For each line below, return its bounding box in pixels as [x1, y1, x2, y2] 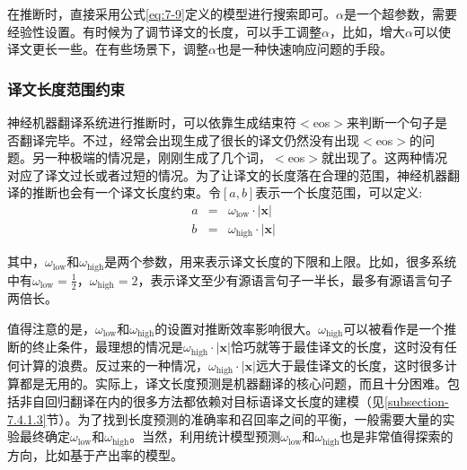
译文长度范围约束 [7, 77, 125, 100]
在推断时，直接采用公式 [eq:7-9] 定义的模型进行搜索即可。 [7, 4, 336, 22]
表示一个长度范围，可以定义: [255, 183, 423, 202]
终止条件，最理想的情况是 [31, 337, 183, 356]
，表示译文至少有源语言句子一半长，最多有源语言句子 [137, 270, 453, 289]
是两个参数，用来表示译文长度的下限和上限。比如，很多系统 [104, 252, 457, 271]
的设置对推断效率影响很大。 [154, 318, 319, 337]
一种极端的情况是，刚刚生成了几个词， [44, 148, 271, 167]
